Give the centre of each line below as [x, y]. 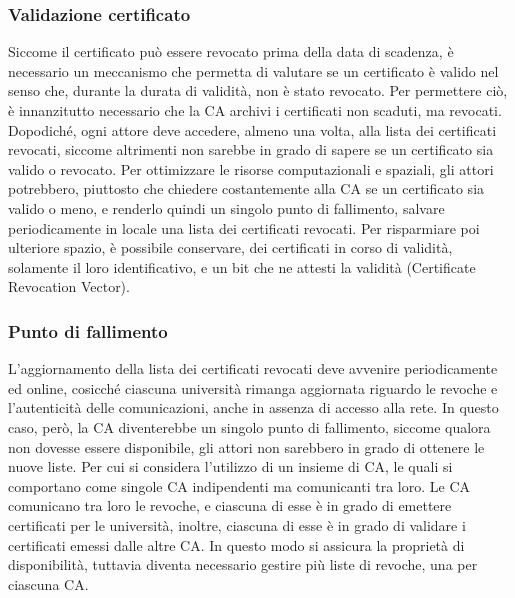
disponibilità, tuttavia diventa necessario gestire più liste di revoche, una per [243, 564]
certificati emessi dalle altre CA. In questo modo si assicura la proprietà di [236, 544]
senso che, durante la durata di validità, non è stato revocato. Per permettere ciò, [258, 90]
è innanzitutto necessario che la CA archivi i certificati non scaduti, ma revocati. [255, 110]
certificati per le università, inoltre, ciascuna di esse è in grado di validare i [237, 524]
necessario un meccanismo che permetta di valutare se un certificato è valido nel [253, 70]
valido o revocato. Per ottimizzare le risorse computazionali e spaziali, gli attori [251, 168]
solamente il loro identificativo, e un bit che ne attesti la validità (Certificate [242, 266]
